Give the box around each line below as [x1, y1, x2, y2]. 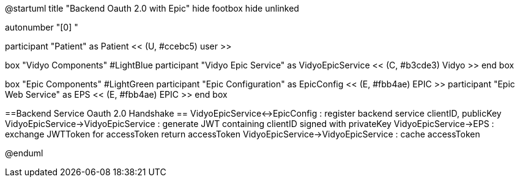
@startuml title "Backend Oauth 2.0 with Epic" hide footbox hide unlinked [5, 3, 299, 13]
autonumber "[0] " [5, 22, 78, 32]
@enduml [5, 148, 43, 158]
